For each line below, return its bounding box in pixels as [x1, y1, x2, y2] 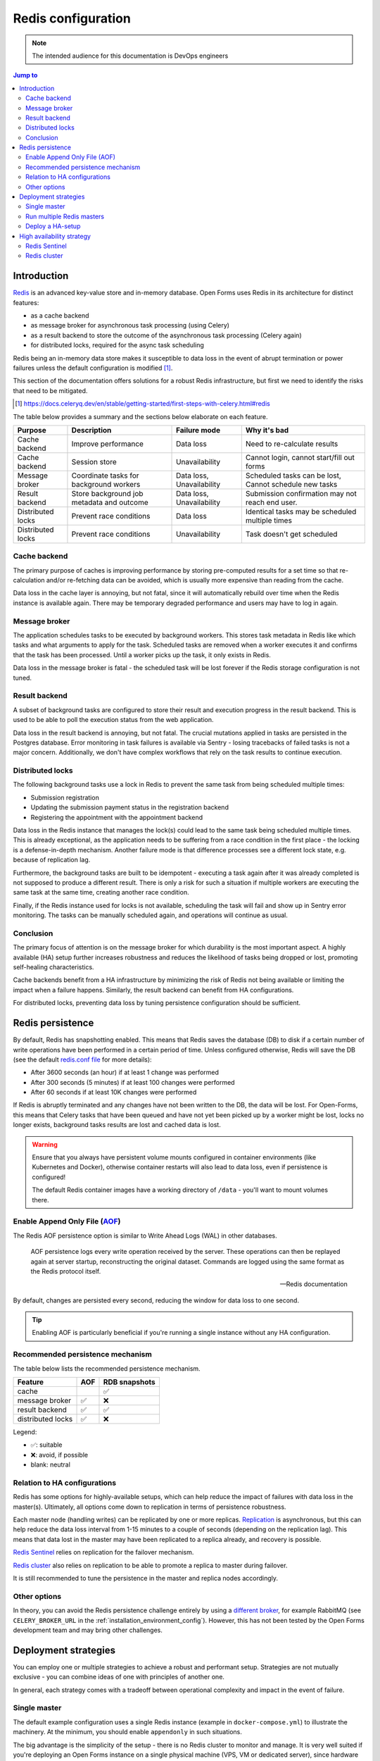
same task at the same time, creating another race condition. [13, 888, 189, 897]
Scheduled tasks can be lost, [245, 471, 341, 480]
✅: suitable [30, 1440, 63, 1449]
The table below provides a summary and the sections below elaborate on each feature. [13, 412, 268, 421]
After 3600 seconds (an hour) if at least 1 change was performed [30, 1068, 220, 1077]
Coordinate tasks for [71, 471, 140, 480]
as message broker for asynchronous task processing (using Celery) [30, 321, 230, 330]
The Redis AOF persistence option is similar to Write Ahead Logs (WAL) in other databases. [13, 1231, 277, 1240]
